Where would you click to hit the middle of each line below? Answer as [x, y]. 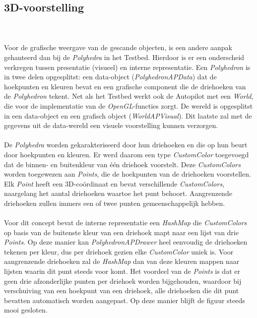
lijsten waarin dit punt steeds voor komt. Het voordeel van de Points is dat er [122, 271]
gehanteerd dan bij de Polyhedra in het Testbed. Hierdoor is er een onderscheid [124, 57]
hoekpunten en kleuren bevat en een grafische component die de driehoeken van [125, 86]
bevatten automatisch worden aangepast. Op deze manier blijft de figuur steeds [125, 300]
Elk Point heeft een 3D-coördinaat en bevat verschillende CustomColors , [114, 183]
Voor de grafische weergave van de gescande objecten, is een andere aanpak [118, 47]
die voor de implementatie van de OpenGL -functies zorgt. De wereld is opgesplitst [128, 105]
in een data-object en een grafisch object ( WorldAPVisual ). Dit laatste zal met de [128, 115]
